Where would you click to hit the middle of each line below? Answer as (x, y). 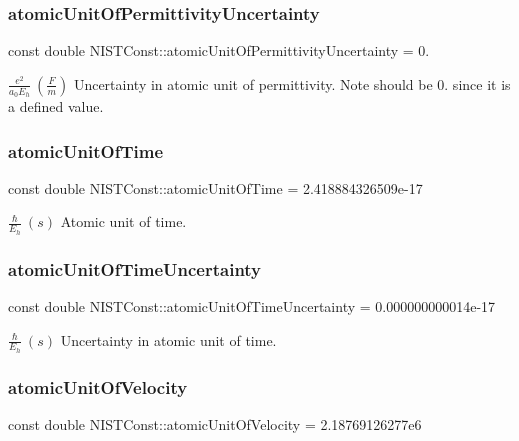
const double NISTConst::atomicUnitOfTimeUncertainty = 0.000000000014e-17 (252, 305)
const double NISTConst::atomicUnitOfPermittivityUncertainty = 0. (219, 50)
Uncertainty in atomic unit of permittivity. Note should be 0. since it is (292, 83)
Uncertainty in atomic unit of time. (168, 339)
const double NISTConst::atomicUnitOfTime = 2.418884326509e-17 (215, 187)
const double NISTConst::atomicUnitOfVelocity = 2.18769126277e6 (215, 423)
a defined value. (56, 106)
